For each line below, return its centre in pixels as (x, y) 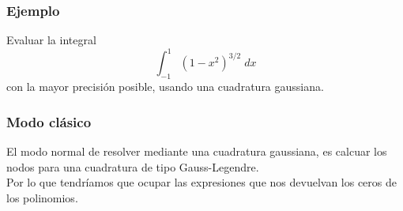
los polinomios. (42, 197)
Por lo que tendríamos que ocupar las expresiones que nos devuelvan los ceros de (202, 182)
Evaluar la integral (51, 40)
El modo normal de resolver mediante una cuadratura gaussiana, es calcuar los (197, 151)
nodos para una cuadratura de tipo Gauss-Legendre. (133, 166)
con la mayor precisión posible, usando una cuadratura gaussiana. (165, 87)
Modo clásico (49, 121)
